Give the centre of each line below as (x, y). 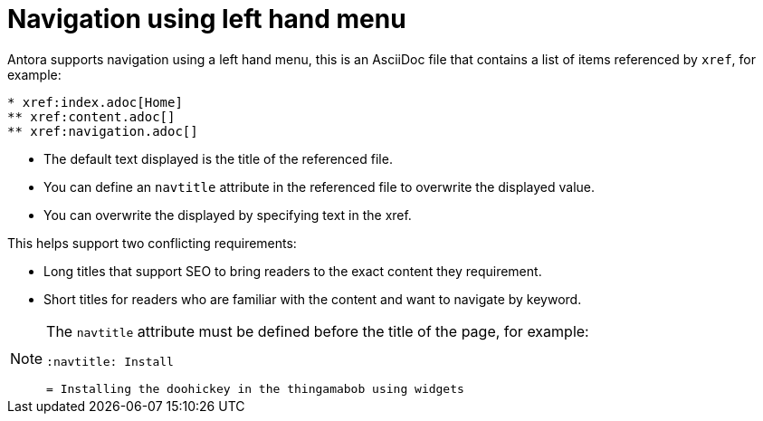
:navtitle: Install (110, 361)
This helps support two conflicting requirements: (152, 243)
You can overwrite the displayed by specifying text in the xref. (228, 215)
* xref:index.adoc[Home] (95, 102)
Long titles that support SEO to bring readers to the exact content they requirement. (293, 271)
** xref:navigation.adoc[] (103, 131)
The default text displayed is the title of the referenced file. (218, 158)
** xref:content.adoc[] (91, 116)
